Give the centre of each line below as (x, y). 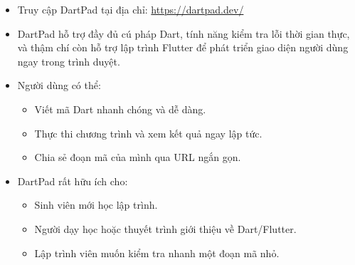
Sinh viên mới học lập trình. (96, 205)
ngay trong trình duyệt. (69, 61)
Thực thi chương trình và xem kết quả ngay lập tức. (148, 133)
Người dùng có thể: (59, 85)
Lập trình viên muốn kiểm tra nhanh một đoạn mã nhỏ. (157, 253)
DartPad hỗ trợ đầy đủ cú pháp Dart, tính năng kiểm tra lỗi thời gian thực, (184, 33)
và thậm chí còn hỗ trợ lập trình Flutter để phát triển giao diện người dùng (183, 47)
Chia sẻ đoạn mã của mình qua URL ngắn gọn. (138, 157)
